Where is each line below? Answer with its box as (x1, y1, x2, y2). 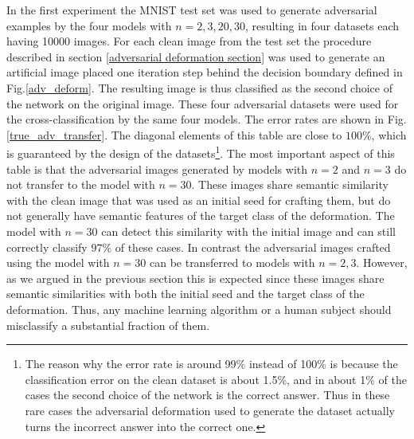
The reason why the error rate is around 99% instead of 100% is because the (25, 355, 398, 372)
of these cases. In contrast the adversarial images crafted (115, 238, 391, 255)
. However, (356, 254, 408, 271)
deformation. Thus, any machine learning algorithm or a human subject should (6, 300, 392, 317)
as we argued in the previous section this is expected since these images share (6, 269, 385, 286)
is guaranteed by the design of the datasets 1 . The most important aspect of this (6, 143, 395, 161)
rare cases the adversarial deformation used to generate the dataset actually (25, 402, 395, 418)
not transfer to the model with (6, 176, 155, 193)
